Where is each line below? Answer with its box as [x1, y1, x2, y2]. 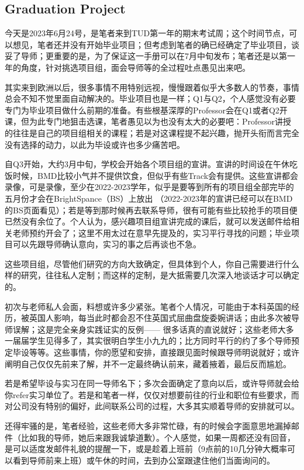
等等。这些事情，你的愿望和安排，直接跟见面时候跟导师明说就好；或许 [29, 346, 299, 358]
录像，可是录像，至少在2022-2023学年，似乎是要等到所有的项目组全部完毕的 [5, 181, 294, 193]
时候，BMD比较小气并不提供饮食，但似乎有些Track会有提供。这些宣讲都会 [12, 169, 299, 181]
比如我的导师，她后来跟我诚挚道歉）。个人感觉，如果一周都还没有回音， [20, 431, 295, 443]
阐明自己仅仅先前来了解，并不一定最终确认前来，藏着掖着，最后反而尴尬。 [5, 357, 291, 369]
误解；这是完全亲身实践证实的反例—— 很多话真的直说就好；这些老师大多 [12, 323, 294, 335]
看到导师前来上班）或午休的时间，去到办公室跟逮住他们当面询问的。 [12, 454, 275, 466]
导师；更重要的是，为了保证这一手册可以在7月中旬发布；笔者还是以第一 [20, 50, 295, 62]
